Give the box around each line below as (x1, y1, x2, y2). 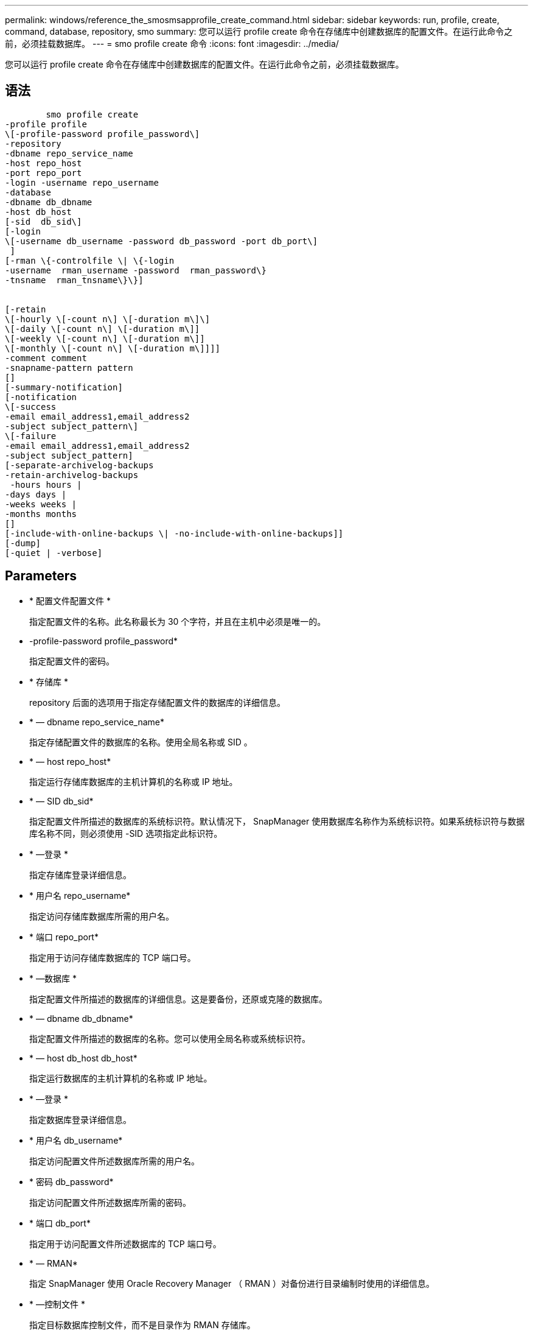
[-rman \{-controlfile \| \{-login (5, 255, 175, 266)
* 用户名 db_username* (29, 1135, 123, 1145)
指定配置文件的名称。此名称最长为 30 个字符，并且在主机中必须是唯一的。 (29, 616, 326, 627)
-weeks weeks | (5, 499, 77, 509)
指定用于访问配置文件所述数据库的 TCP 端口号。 (29, 1238, 221, 1249)
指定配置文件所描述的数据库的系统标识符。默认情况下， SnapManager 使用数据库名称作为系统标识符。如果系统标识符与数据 (29, 815, 525, 826)
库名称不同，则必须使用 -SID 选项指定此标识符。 (29, 828, 223, 839)
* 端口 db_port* (29, 1217, 91, 1228)
